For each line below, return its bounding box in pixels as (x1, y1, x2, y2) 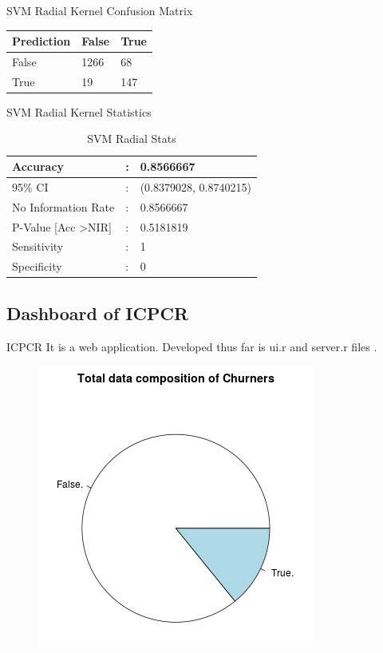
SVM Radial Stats (87, 130, 176, 147)
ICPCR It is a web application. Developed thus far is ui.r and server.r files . (6, 338, 377, 354)
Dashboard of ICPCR (6, 300, 189, 325)
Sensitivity (12, 238, 64, 255)
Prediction (12, 33, 71, 49)
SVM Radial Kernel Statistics (6, 103, 152, 120)
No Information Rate (12, 198, 115, 215)
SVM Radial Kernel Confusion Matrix (6, 2, 193, 18)
